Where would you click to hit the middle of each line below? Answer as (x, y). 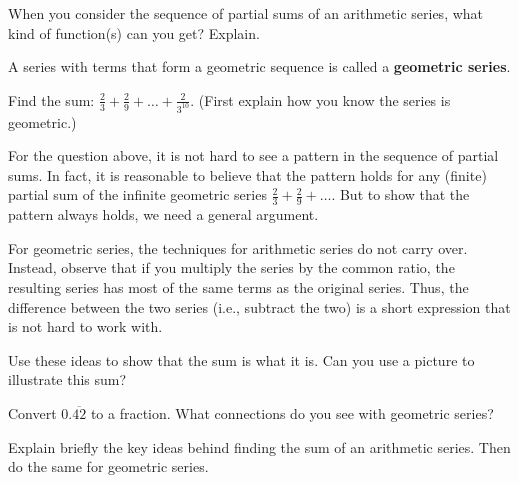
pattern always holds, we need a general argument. (163, 214)
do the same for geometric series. (108, 466)
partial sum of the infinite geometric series (137, 194)
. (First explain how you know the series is (320, 99)
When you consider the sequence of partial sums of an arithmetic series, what (246, 13)
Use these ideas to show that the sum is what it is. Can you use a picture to (241, 359)
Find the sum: (51, 99)
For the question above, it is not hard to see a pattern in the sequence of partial (253, 155)
